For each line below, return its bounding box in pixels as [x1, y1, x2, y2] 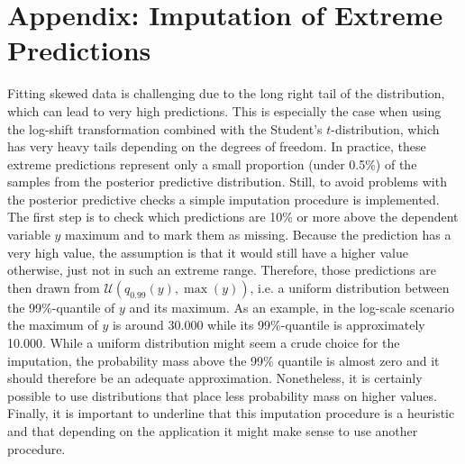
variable [7, 225, 50, 244]
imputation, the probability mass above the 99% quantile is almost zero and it [7, 350, 440, 369]
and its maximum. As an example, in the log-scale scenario [129, 297, 455, 316]
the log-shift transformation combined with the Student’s [7, 119, 323, 138]
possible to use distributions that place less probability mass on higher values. [7, 386, 437, 405]
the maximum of [7, 315, 98, 334]
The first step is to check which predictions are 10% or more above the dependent [7, 207, 459, 226]
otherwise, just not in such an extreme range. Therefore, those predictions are [7, 260, 436, 279]
